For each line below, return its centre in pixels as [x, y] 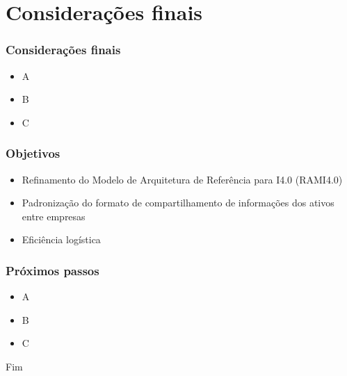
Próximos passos [53, 270]
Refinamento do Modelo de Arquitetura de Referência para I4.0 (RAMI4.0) [182, 179]
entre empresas [54, 216]
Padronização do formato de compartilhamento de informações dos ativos [178, 203]
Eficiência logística [61, 239]
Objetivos [33, 153]
